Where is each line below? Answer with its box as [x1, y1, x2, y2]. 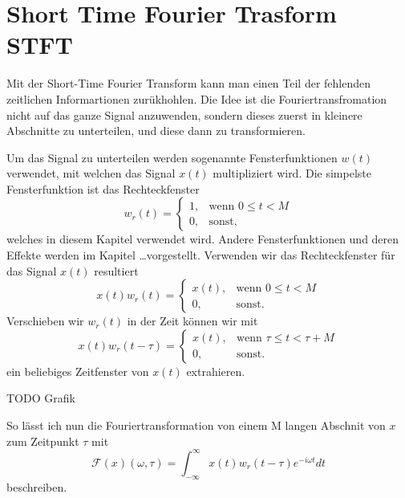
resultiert [94, 262, 139, 279]
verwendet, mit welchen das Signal [6, 165, 176, 182]
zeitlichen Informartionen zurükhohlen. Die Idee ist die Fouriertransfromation [6, 90, 387, 107]
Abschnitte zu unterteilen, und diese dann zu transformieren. [6, 122, 306, 139]
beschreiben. [6, 478, 67, 495]
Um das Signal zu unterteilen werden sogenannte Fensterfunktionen [6, 149, 338, 165]
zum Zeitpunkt [6, 432, 79, 449]
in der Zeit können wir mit [127, 312, 258, 329]
